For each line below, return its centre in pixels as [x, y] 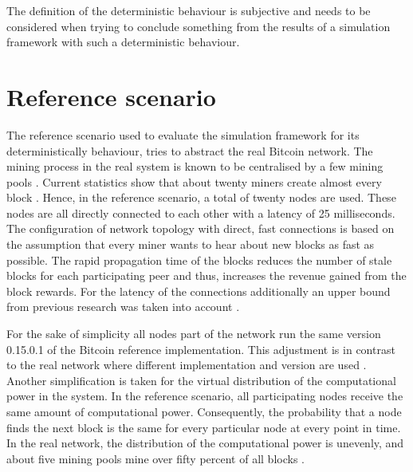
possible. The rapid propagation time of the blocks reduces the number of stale [199, 260]
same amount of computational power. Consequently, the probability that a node [204, 411]
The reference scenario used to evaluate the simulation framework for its [183, 134]
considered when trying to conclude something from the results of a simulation [199, 26]
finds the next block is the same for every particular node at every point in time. [204, 427]
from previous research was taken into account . [123, 307]
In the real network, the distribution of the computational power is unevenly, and [205, 443]
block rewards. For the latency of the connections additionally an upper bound [199, 291]
